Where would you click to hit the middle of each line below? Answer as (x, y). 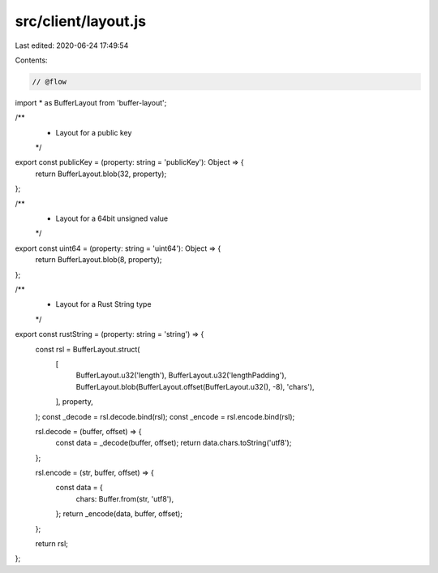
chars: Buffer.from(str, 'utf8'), (125, 498)
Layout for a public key (94, 132)
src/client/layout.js (80, 21)
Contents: (31, 60)
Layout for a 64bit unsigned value (112, 218)
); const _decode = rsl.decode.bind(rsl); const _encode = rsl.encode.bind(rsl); (165, 416)
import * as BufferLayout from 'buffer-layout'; (91, 102)
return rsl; (52, 544)
